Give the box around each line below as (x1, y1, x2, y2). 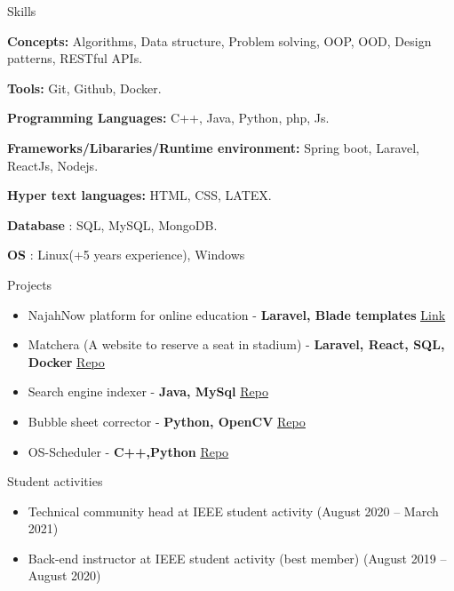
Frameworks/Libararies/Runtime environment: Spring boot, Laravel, (7, 138, 420, 156)
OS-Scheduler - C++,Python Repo (28, 442, 229, 460)
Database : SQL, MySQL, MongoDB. (7, 215, 218, 234)
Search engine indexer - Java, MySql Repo (28, 382, 268, 401)
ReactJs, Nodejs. (7, 156, 99, 174)
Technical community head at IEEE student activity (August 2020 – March (28, 501, 439, 520)
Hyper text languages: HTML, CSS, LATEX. (7, 186, 272, 204)
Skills (7, 2, 36, 20)
